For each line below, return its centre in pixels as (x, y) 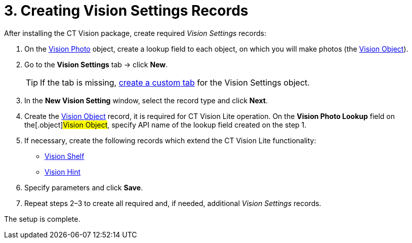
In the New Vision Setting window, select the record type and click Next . (146, 100)
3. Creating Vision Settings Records (126, 11)
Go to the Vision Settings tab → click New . (96, 64)
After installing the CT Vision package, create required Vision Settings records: (135, 33)
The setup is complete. (42, 219)
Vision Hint (63, 172)
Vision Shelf (65, 156)
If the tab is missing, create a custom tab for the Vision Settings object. (175, 82)
